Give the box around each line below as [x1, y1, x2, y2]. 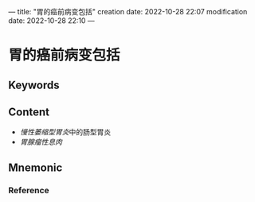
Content [8, 105, 50, 118]
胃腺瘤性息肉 [19, 138, 62, 147]
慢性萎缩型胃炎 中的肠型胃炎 [19, 127, 112, 137]
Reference [8, 185, 49, 196]
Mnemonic [8, 161, 63, 174]
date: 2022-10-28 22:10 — [8, 16, 96, 25]
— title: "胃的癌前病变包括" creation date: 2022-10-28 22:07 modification [8, 7, 248, 16]
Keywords [8, 78, 60, 91]
